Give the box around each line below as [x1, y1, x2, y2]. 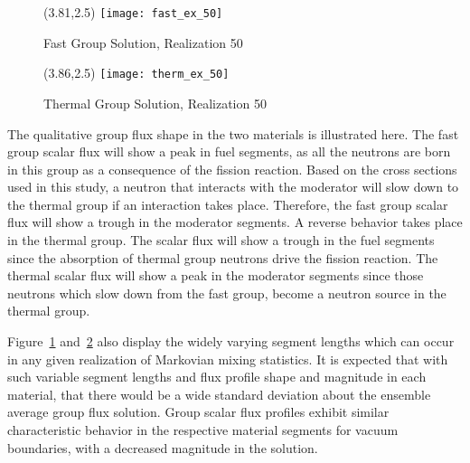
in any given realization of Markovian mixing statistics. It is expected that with [7, 349, 448, 368]
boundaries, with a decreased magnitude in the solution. [7, 438, 318, 457]
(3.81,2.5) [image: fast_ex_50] [43, 3, 223, 21]
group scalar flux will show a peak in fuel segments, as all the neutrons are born [7, 142, 451, 161]
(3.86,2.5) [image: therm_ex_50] [43, 63, 230, 82]
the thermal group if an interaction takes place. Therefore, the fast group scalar [7, 194, 448, 213]
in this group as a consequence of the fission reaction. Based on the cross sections [7, 159, 457, 178]
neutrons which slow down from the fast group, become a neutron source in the [7, 283, 446, 302]
